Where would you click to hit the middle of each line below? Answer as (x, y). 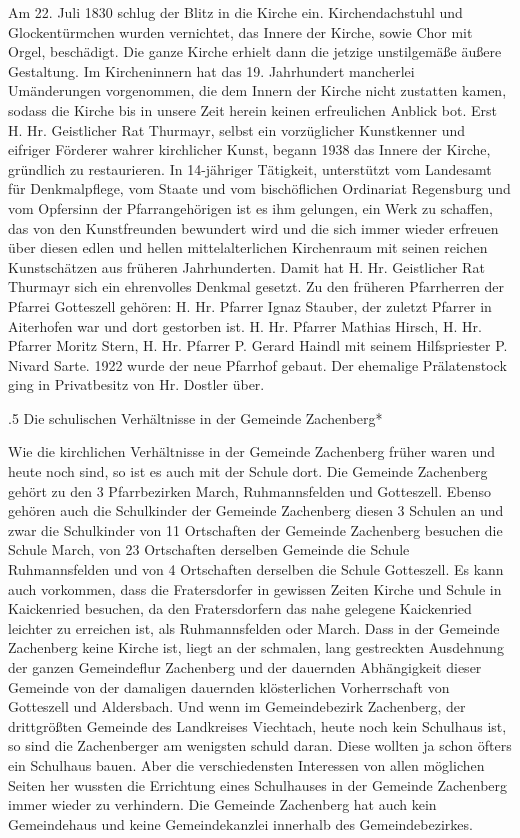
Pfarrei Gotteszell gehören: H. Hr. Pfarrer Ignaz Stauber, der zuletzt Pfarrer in (250, 305)
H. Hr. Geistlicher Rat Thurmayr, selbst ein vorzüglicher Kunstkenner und (237, 129)
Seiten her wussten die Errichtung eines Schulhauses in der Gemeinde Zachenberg (258, 784)
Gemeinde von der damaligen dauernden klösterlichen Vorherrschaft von (229, 686)
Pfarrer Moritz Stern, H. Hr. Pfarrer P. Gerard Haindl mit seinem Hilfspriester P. (258, 345)
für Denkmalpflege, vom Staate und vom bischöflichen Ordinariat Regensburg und (259, 188)
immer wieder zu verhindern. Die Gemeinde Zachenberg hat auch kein (222, 804)
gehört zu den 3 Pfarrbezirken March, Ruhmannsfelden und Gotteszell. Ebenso (249, 490)
